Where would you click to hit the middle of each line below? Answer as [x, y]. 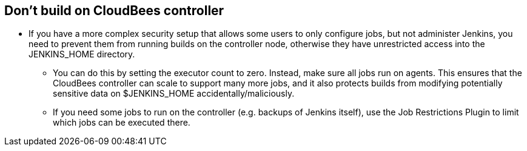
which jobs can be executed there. [122, 123]
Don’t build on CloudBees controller [114, 11]
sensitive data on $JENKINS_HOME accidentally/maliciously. [174, 94]
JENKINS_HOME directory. [82, 54]
